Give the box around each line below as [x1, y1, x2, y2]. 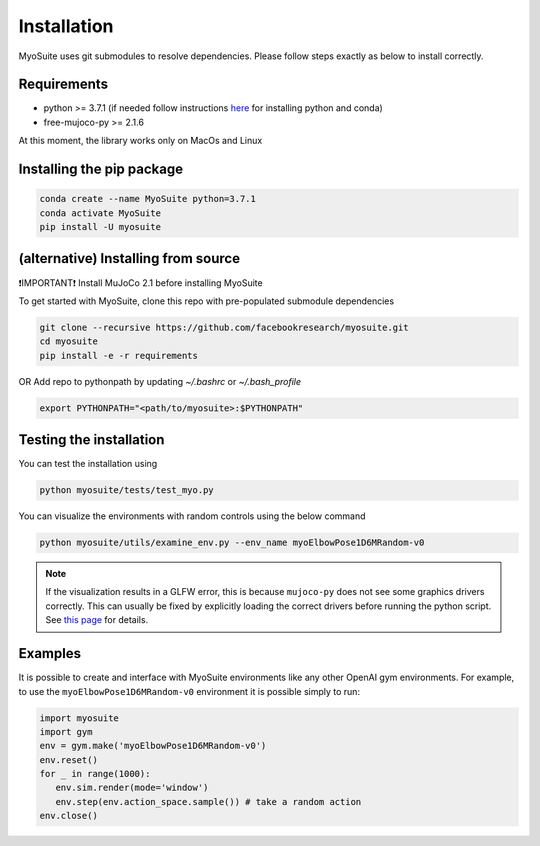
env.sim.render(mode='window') [55, 782, 209, 794]
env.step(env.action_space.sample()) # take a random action [55, 796, 362, 807]
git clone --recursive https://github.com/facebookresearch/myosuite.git [39, 321, 409, 333]
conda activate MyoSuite [39, 207, 162, 219]
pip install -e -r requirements [39, 350, 199, 361]
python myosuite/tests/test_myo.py [39, 485, 214, 496]
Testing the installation [18, 431, 165, 449]
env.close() [39, 810, 99, 822]
